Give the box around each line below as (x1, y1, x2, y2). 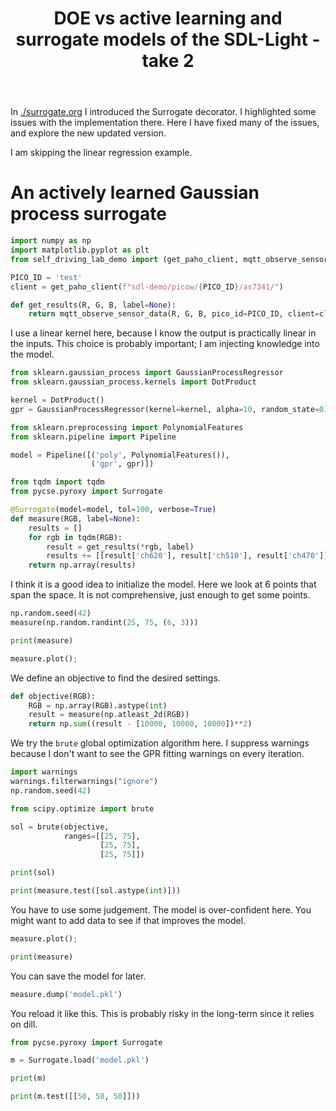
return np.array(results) (28, 560, 137, 571)
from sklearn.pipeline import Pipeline (10, 432, 177, 442)
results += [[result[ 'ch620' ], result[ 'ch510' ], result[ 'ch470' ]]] (46, 551, 333, 561)
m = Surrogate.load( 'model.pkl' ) (10, 1055, 150, 1066)
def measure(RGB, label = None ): (10, 513, 141, 524)
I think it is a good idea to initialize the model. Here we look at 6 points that (10, 578, 317, 591)
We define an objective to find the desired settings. (10, 672, 221, 684)
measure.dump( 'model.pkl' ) (10, 989, 123, 999)
